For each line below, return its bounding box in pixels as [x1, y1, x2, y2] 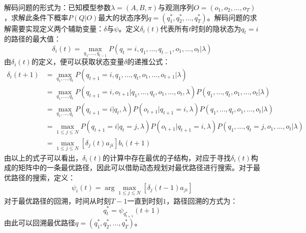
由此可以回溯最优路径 [4, 217, 75, 228]
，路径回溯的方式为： [166, 195, 238, 206]
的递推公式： [127, 56, 170, 67]
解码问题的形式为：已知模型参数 [4, 2, 111, 12]
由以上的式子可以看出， [4, 152, 82, 163]
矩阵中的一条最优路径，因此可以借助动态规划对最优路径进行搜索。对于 [18, 162, 253, 173]
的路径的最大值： [4, 33, 61, 44]
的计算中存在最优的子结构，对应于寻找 [102, 152, 231, 163]
